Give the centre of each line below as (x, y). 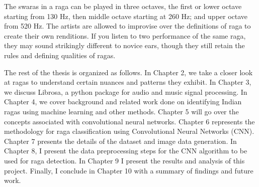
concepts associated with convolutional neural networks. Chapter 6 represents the (129, 121)
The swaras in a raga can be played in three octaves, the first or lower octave (123, 6)
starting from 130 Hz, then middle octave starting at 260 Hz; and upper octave (126, 16)
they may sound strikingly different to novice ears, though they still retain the (124, 45)
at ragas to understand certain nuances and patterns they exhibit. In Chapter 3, (128, 82)
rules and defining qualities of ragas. (60, 55)
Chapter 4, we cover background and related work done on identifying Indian (123, 102)
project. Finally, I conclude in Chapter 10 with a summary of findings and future (129, 170)
